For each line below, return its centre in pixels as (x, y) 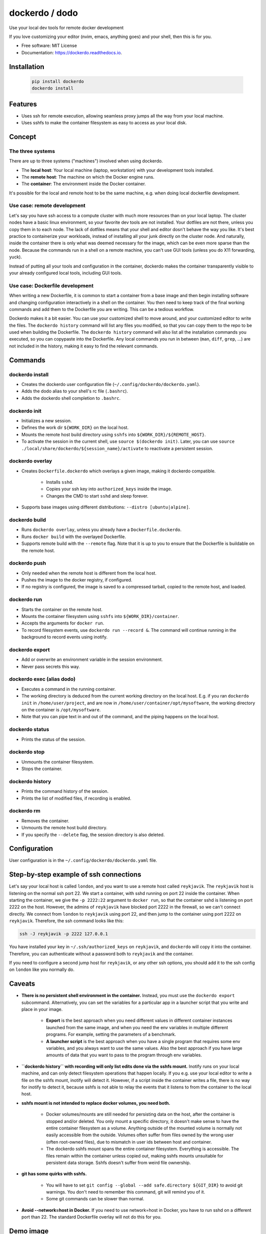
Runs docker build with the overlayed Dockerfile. (74, 537)
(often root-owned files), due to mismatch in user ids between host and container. (129, 1142)
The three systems (32, 151)
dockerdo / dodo (44, 13)
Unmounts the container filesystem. (58, 762)
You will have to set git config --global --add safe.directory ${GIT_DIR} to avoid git (144, 1185)
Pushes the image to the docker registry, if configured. (77, 580)
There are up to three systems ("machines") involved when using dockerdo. (86, 161)
